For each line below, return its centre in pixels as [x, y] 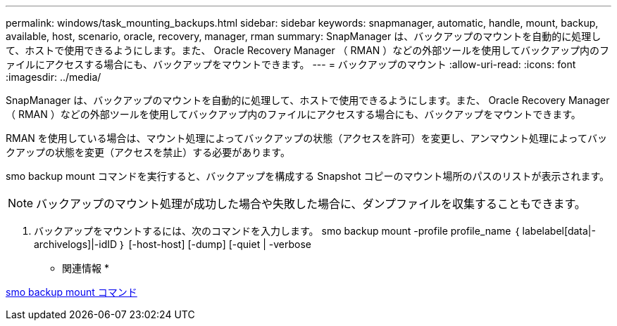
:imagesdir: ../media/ [54, 77]
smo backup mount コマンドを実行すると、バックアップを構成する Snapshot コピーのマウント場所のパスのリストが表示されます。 [307, 176]
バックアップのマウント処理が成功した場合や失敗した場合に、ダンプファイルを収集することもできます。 [311, 204]
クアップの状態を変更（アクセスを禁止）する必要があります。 [148, 152]
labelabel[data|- [559, 231]
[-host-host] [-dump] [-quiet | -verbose [220, 244]
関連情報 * [86, 268]
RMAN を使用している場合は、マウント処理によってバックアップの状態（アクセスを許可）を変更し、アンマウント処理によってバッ [306, 138]
